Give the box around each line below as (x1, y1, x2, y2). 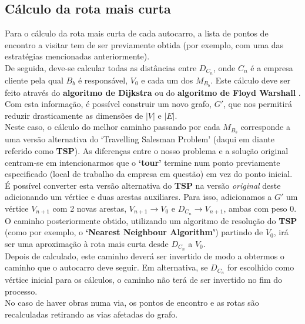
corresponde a (240, 121, 290, 133)
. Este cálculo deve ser (210, 74, 290, 86)
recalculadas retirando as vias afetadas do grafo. (5, 308, 178, 320)
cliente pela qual (5, 74, 63, 86)
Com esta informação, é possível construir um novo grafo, (5, 98, 212, 110)
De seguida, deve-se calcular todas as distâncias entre (5, 61, 197, 74)
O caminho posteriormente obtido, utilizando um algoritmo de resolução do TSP (5, 214, 297, 226)
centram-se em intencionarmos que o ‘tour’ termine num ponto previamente (5, 156, 280, 168)
